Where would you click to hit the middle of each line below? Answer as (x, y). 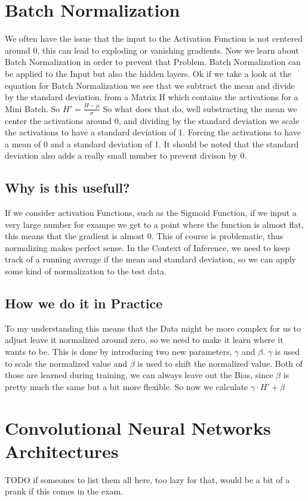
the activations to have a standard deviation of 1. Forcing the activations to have (153, 132)
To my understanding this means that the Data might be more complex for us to (153, 328)
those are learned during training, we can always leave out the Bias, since (139, 375)
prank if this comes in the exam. (64, 491)
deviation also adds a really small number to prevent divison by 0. (126, 155)
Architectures (62, 451)
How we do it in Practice (84, 303)
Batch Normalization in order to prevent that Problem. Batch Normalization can (153, 62)
